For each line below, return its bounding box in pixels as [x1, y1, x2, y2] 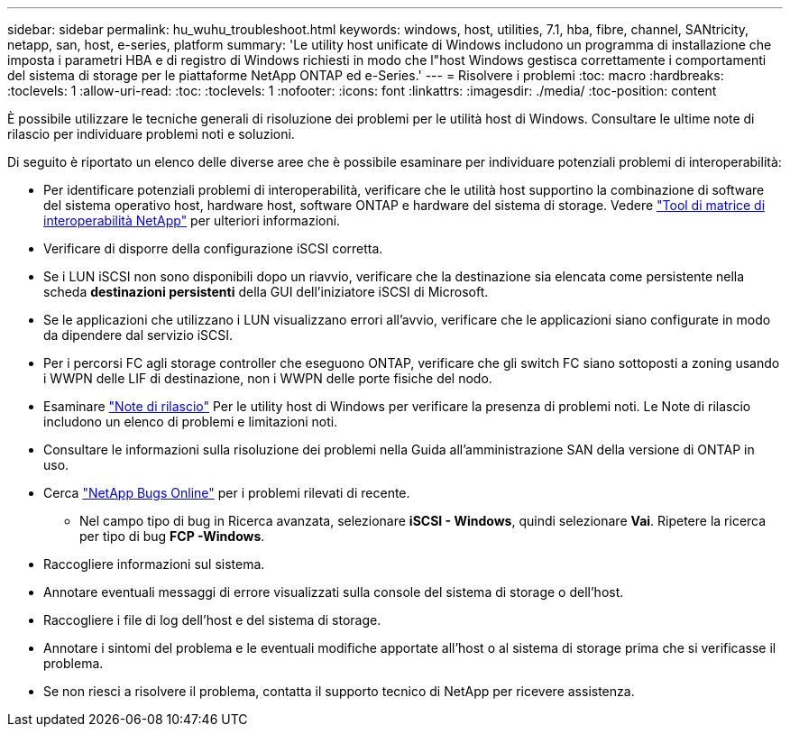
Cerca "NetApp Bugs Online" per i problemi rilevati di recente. [43, 485, 410, 500]
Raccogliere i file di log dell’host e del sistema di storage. [43, 612, 381, 628]
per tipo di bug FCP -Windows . [79, 528, 265, 544]
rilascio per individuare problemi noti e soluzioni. [7, 126, 295, 142]
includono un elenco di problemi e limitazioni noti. [43, 414, 338, 429]
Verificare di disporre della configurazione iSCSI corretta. [43, 241, 383, 256]
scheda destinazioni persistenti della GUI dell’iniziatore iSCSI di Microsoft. [43, 284, 489, 299]
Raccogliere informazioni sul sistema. [43, 556, 265, 572]
